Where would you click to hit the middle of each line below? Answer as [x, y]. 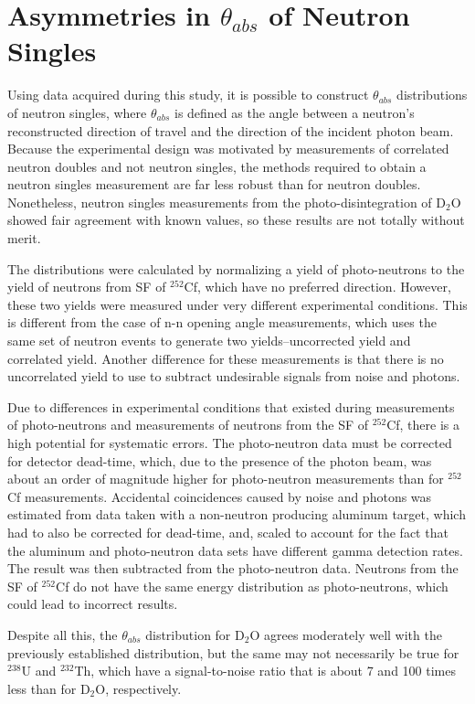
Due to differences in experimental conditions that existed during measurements [231, 406]
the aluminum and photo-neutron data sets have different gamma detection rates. [235, 550]
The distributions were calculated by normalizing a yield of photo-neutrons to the [236, 268]
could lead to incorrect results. [93, 604]
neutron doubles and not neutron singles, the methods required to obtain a [217, 166]
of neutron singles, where [77, 112]
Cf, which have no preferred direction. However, [317, 287]
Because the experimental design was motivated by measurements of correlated [228, 149]
